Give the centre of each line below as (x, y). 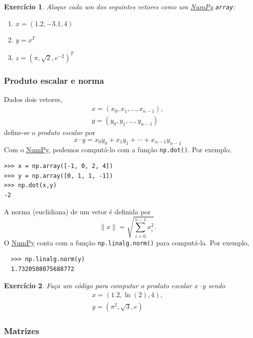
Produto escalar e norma (54, 81)
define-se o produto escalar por (50, 132)
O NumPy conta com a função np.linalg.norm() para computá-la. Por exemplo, (127, 242)
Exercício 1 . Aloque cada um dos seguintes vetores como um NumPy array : (120, 6)
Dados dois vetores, (33, 99)
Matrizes (22, 331)
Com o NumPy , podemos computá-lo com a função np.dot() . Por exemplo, (118, 149)
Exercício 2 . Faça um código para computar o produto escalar (98, 285)
